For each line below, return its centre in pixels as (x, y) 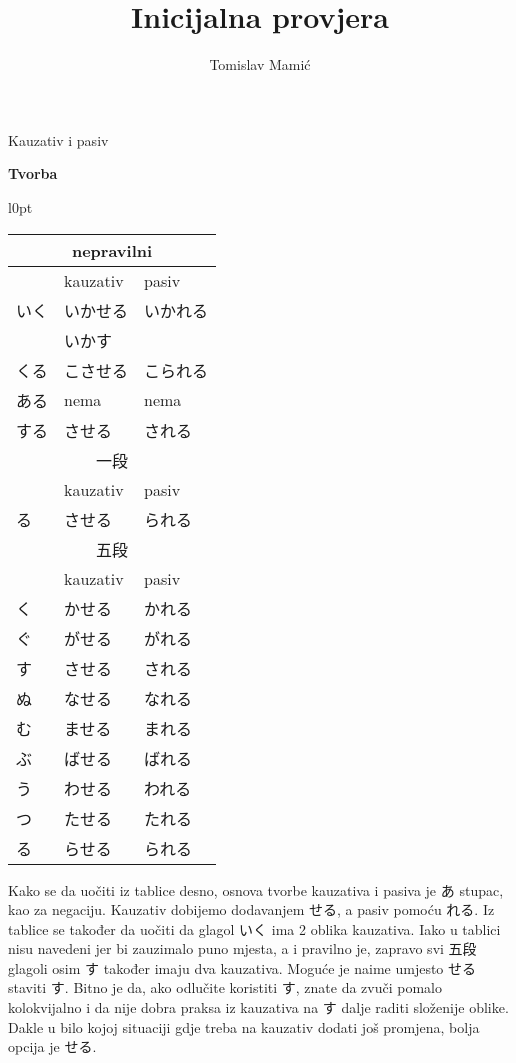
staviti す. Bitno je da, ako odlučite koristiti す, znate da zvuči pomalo (225, 987)
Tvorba (33, 173)
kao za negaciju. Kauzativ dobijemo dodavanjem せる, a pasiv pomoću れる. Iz (251, 909)
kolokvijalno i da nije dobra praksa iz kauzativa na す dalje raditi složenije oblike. (258, 1007)
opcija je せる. (52, 1046)
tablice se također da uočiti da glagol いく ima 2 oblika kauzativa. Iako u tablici (254, 928)
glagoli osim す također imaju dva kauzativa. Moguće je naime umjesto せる (242, 967)
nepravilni (112, 250)
